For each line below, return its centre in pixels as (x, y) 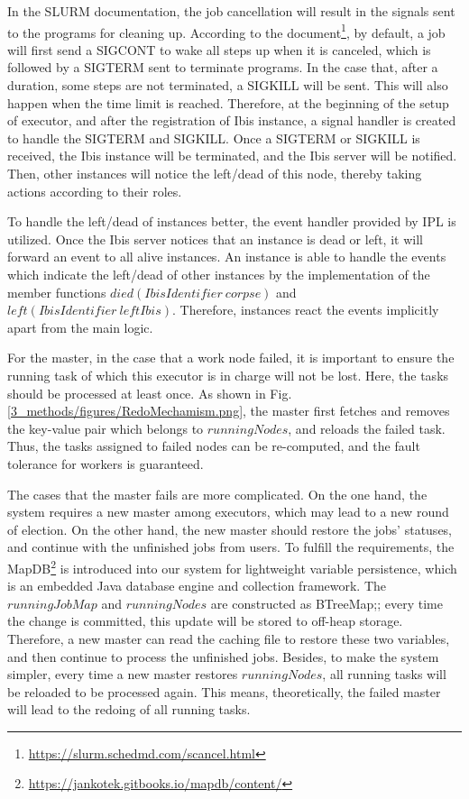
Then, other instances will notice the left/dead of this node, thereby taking (215, 173)
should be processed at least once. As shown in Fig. (150, 393)
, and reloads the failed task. (367, 428)
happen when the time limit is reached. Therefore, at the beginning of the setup (228, 102)
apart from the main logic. (80, 327)
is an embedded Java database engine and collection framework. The (197, 586)
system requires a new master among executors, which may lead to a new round (228, 512)
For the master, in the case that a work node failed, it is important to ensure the (231, 358)
